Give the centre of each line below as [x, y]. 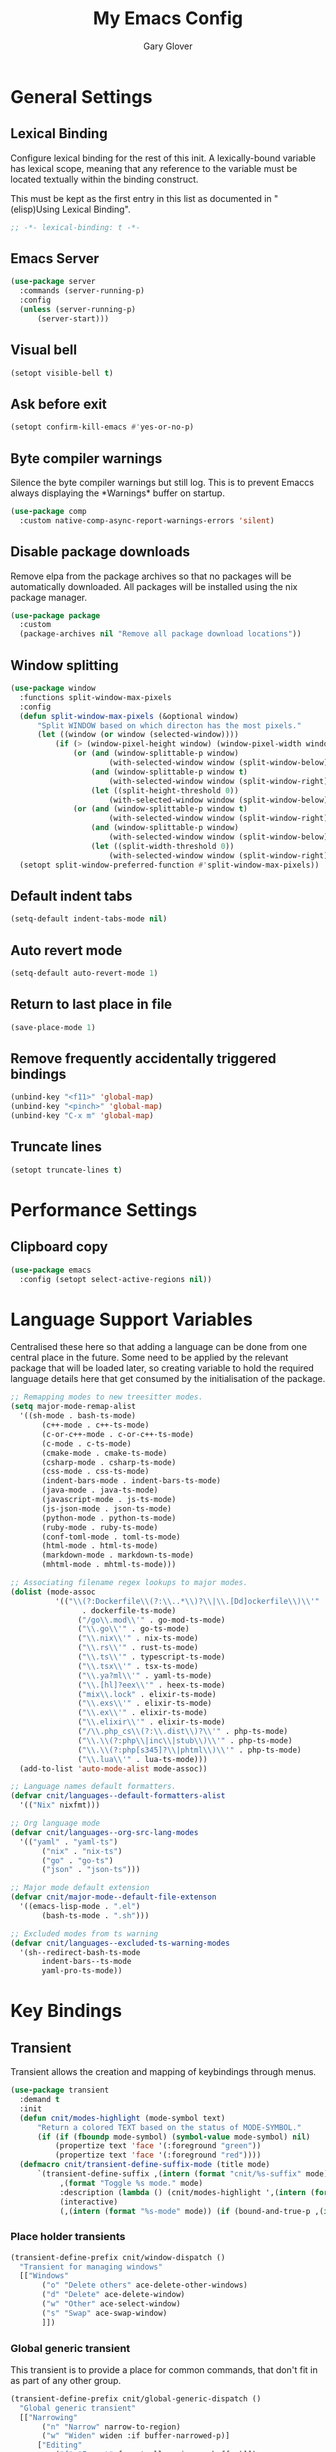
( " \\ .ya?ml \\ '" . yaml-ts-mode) [145, 1675]
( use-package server [53, 282]
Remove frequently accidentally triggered [143, 1058]
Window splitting [64, 665]
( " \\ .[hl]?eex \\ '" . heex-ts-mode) [151, 1685]
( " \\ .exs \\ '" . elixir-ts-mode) [145, 1703]
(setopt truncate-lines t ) [66, 1170]
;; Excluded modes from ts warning [84, 1933]
